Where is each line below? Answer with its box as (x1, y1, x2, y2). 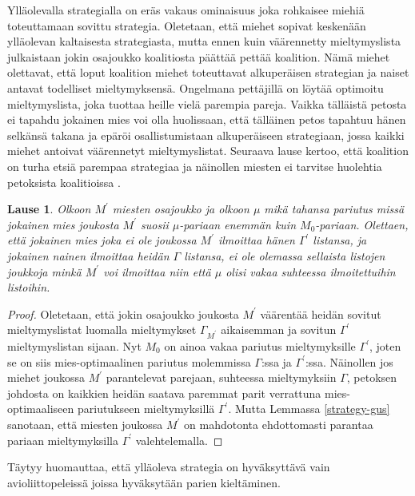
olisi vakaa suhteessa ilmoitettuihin (225, 263, 396, 280)
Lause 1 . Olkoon (7, 200, 91, 217)
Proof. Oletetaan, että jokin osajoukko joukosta (7, 305, 239, 322)
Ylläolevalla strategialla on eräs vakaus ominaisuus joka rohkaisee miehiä (7, 2, 365, 18)
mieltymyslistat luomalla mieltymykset (7, 321, 197, 338)
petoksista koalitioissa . (7, 173, 121, 190)
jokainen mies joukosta (7, 216, 119, 232)
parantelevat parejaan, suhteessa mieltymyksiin (106, 369, 337, 386)
